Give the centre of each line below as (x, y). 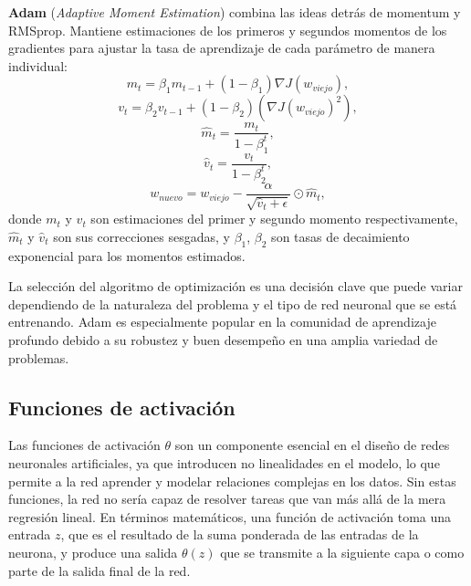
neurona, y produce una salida (93, 552)
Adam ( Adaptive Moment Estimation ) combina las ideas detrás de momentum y (235, 12)
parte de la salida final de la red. (99, 570)
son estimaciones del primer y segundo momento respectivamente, (274, 219)
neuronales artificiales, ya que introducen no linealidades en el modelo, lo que (224, 462)
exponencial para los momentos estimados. (127, 255)
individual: (38, 65)
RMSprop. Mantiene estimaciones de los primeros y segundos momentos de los (228, 30)
